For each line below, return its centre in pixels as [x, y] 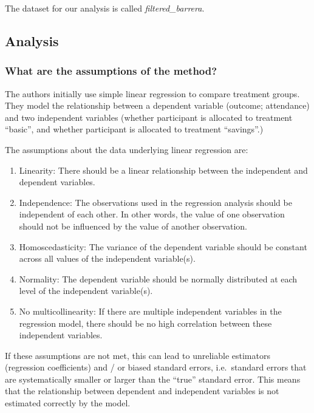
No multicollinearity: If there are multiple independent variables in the [150, 311]
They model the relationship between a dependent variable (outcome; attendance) [157, 105]
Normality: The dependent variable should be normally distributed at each [158, 278]
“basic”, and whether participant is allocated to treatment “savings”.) [134, 129]
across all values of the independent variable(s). [107, 258]
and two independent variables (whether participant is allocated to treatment [149, 117]
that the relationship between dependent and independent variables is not [142, 391]
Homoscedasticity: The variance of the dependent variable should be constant [163, 246]
